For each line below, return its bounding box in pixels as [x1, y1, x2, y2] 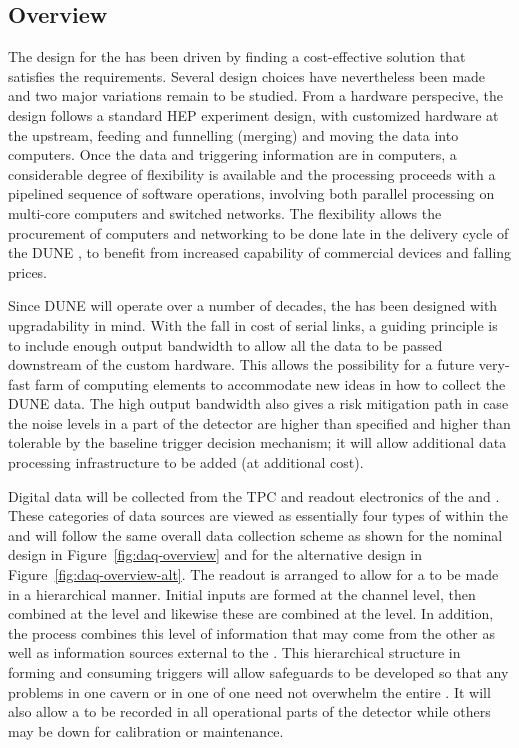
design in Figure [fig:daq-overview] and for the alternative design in [8, 544, 422, 565]
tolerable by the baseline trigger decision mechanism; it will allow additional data [8, 432, 507, 453]
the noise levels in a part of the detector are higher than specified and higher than [8, 412, 511, 433]
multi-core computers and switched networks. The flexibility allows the [8, 202, 442, 223]
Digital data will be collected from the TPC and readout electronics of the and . [8, 485, 500, 506]
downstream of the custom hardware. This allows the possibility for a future [8, 354, 475, 375]
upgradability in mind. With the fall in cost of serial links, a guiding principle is [8, 314, 498, 335]
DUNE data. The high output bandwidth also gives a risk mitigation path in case [8, 393, 509, 414]
